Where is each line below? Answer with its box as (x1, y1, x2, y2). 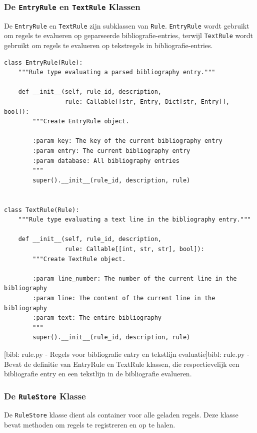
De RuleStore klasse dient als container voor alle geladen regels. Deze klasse (4, 409, 238, 420)
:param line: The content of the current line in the (32, 294, 215, 302)
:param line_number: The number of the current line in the (32, 275, 237, 282)
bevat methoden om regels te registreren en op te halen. (4, 419, 175, 430)
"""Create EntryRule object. (32, 118, 129, 125)
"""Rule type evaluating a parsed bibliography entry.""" (18, 69, 215, 76)
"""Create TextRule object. (32, 255, 126, 263)
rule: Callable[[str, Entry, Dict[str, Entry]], (64, 98, 230, 106)
